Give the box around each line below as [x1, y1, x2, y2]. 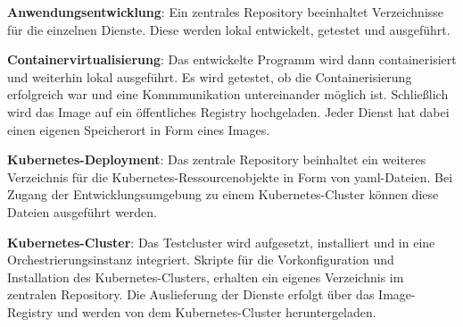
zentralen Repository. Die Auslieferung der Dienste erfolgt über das [7, 285, 375, 304]
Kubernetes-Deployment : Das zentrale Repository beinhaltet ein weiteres [7, 150, 426, 169]
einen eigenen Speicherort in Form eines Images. [7, 120, 270, 138]
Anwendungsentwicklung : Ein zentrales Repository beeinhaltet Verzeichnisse [7, 3, 444, 21]
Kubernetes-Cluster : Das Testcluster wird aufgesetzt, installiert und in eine [7, 232, 435, 251]
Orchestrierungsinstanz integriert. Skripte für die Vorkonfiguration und [7, 250, 394, 269]
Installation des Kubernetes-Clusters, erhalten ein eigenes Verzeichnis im [7, 267, 404, 286]
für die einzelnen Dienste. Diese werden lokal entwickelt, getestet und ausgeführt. [7, 20, 451, 38]
